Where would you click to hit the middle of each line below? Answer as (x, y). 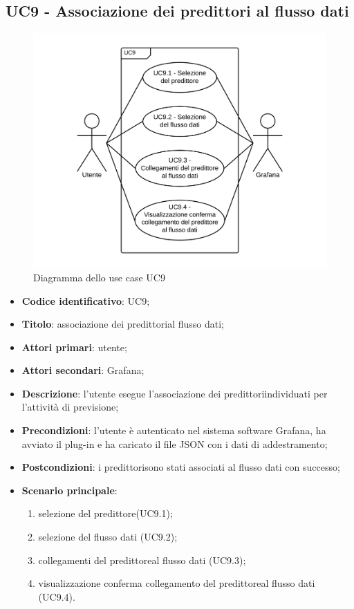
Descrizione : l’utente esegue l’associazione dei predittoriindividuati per (175, 393)
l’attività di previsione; (70, 407)
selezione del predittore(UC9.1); (105, 513)
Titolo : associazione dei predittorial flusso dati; (123, 324)
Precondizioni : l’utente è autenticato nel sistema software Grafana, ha (174, 430)
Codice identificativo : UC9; (86, 300)
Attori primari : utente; (74, 347)
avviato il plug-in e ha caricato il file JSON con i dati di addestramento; (175, 443)
